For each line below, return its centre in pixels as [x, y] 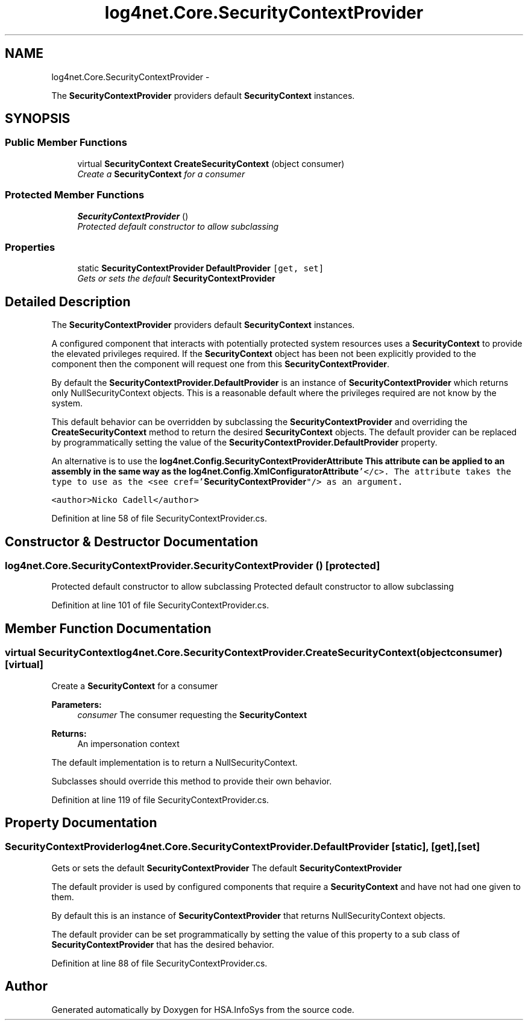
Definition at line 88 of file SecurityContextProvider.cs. [159, 963]
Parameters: [77, 704]
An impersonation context [128, 743]
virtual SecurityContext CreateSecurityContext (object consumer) [211, 163]
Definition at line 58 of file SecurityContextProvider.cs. [159, 519]
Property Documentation [81, 823]
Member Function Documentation [108, 628]
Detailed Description [68, 301]
